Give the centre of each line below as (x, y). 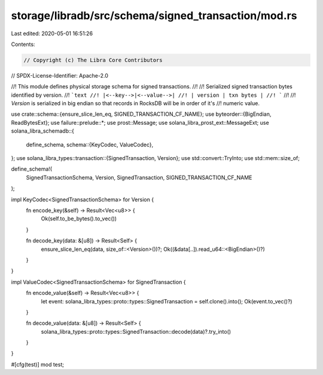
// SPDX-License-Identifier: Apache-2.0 (60, 75)
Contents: (23, 44)
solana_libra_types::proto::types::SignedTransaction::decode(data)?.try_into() (136, 331)
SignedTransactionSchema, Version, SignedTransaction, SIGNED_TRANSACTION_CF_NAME (139, 177)
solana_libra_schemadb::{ (43, 131)
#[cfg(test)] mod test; (37, 364)
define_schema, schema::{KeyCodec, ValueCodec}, (90, 145)
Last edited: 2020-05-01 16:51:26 (52, 33)
